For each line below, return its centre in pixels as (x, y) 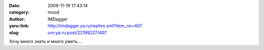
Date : (15, 6)
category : (19, 12)
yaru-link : (19, 26)
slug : (14, 32)
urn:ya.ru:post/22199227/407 (77, 32)
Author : (17, 19)
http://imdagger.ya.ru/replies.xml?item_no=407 (95, 26)
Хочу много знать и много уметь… (45, 41)
